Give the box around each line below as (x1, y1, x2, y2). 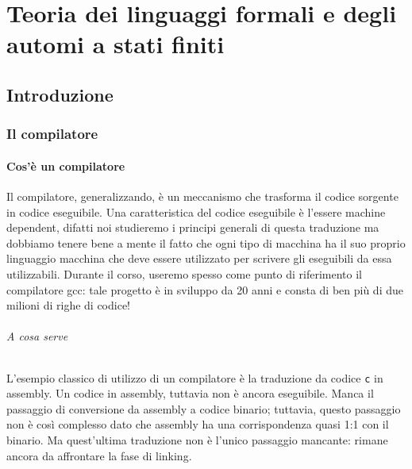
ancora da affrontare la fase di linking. (6, 447, 192, 463)
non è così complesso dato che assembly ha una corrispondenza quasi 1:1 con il (6, 416, 389, 432)
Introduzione (6, 82, 114, 106)
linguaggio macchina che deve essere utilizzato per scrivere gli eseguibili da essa (6, 250, 392, 267)
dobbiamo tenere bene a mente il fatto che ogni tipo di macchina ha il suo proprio (6, 234, 406, 251)
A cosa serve (6, 328, 68, 344)
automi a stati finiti (6, 28, 225, 60)
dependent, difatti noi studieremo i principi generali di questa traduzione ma (6, 219, 379, 236)
